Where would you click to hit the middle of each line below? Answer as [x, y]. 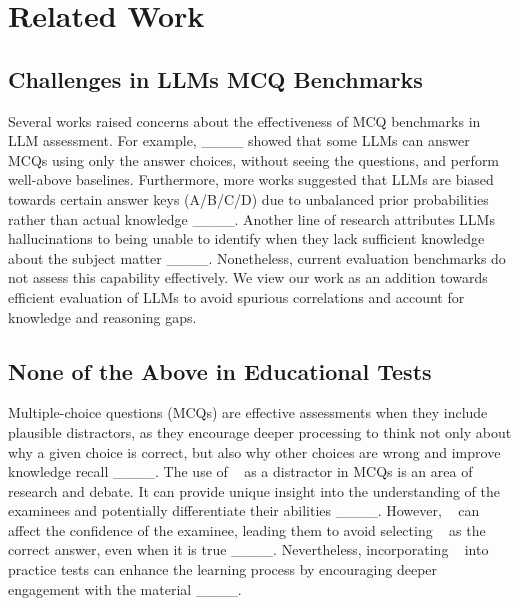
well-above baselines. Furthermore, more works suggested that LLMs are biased [251, 179]
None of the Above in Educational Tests [220, 370]
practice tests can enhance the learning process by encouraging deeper [223, 569]
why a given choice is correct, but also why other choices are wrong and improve [254, 451]
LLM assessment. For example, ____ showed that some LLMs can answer [239, 140]
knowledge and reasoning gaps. [102, 316]
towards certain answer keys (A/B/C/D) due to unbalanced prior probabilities [248, 198]
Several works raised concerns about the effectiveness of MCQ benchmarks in [244, 120]
